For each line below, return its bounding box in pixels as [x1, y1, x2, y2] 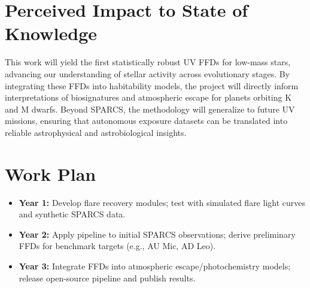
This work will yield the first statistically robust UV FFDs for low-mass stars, [5, 56, 291, 68]
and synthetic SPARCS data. [19, 208, 126, 220]
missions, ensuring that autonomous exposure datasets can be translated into [5, 114, 288, 127]
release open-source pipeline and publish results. [19, 271, 196, 284]
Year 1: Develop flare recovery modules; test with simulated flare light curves [19, 196, 305, 208]
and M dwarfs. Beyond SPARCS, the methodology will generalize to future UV [5, 102, 295, 115]
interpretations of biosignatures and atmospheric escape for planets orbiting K [5, 91, 292, 104]
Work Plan [5, 161, 96, 186]
